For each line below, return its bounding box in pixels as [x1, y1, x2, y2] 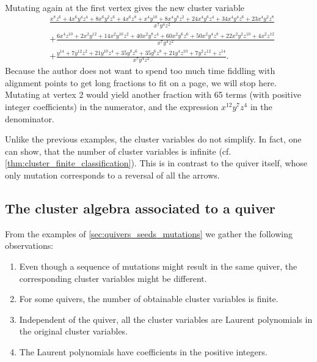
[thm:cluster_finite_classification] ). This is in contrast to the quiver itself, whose [5, 157, 308, 169]
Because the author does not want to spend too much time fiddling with [5, 64, 275, 77]
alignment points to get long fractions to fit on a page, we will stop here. [5, 76, 277, 89]
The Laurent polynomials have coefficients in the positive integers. [19, 345, 268, 358]
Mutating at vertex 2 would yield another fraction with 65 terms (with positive [5, 88, 301, 101]
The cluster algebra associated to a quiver [5, 198, 275, 217]
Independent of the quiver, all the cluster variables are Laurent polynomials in [19, 312, 313, 325]
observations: [5, 239, 54, 252]
